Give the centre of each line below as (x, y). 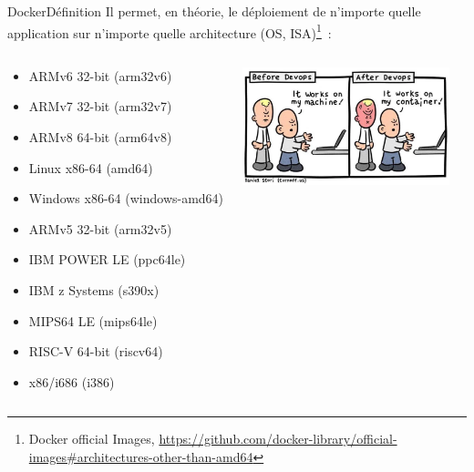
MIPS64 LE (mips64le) (93, 320)
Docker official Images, (92, 439)
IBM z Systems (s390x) (94, 290)
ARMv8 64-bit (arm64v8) (100, 137)
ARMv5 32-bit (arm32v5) (100, 228)
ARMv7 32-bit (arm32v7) (100, 106)
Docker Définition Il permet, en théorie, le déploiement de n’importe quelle (214, 11)
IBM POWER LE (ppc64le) (107, 259)
